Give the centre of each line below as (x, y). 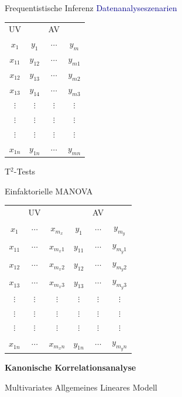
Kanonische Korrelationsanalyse (71, 367)
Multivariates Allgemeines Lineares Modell (81, 387)
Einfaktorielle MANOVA (49, 191)
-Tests (25, 171)
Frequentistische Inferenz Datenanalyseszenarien (91, 8)
